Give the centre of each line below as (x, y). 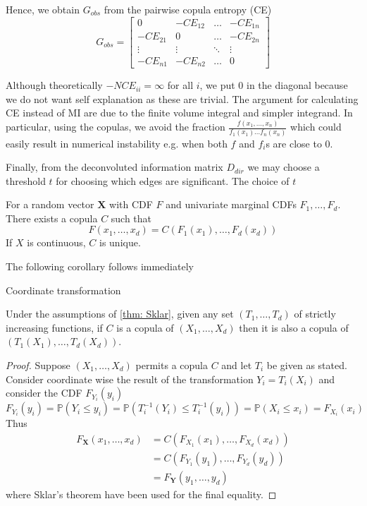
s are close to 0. (299, 143)
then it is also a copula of (294, 327)
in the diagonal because (297, 85)
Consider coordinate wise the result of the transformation (130, 379)
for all (180, 85)
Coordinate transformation (63, 290)
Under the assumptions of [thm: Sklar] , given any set (120, 314)
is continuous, (56, 242)
